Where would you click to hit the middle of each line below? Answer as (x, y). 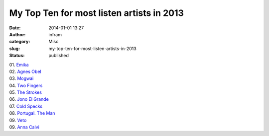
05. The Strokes (26, 92)
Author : (17, 34)
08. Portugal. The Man (32, 113)
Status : (17, 56)
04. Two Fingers (26, 85)
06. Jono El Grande (29, 99)
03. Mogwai (21, 78)
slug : (14, 48)
